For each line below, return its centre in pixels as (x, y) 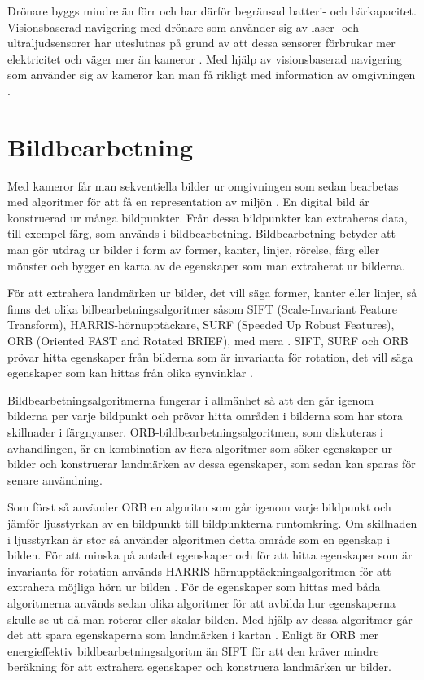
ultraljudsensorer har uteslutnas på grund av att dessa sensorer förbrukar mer (201, 43)
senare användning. (55, 479)
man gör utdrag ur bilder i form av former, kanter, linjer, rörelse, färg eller (194, 250)
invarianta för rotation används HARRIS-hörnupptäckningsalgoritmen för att (199, 570)
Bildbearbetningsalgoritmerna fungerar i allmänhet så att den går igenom (191, 399)
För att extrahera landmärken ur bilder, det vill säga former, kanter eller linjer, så (212, 293)
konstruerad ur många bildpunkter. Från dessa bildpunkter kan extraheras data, (208, 217)
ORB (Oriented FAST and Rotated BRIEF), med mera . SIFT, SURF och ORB (208, 341)
